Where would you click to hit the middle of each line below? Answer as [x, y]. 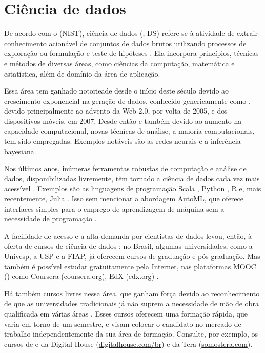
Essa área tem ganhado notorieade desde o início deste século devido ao [117, 91]
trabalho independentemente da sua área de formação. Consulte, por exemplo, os [131, 334]
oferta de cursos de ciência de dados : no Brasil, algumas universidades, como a [128, 246]
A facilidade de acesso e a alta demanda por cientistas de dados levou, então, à [128, 236]
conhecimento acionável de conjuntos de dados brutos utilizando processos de [125, 43]
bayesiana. [20, 151]
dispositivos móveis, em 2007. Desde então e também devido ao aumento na [123, 120]
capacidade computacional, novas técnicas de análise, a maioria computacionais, [129, 131]
